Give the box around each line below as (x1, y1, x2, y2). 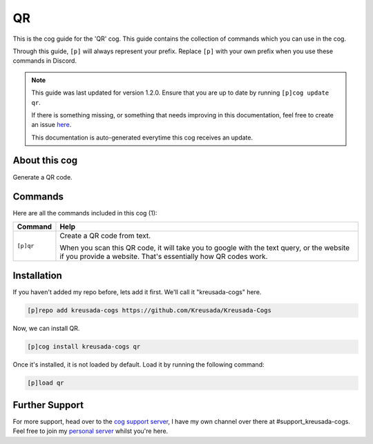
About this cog (12, 155, 78, 166)
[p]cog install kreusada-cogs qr (27, 342, 141, 351)
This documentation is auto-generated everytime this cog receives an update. (31, 133, 254, 142)
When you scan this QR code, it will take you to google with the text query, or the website (59, 242, 350, 252)
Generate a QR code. (12, 173, 73, 181)
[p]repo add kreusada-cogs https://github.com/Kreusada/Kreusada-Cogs (27, 307, 272, 314)
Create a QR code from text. (59, 231, 151, 240)
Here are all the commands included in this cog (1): (12, 209, 157, 218)
